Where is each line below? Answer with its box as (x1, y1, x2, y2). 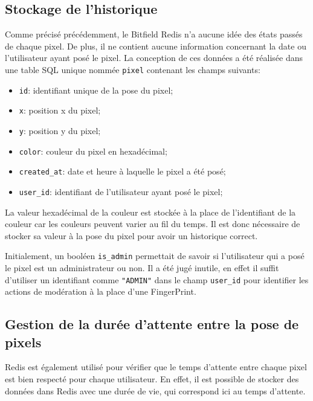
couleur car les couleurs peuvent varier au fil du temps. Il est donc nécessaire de (5, 217, 300, 230)
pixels (5, 332, 42, 351)
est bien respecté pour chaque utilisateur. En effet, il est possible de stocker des (5, 373, 299, 385)
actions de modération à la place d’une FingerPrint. (5, 285, 196, 298)
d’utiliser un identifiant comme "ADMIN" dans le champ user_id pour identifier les (5, 273, 309, 286)
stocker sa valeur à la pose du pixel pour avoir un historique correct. (5, 229, 258, 242)
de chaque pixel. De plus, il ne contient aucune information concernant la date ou (5, 39, 306, 52)
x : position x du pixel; (19, 104, 101, 117)
